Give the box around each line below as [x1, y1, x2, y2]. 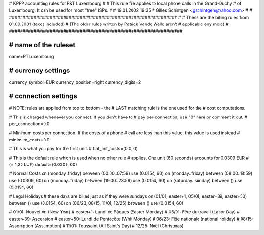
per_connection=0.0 [9, 121, 50, 127]
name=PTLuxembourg [9, 54, 54, 60]
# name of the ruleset [9, 41, 76, 49]
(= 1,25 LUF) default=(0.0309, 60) [9, 162, 78, 167]
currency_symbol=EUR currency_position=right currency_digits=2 [9, 79, 141, 85]
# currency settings [9, 67, 70, 75]
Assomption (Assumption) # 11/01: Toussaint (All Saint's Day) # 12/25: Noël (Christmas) [9, 223, 184, 229]
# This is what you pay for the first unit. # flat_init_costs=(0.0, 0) [9, 146, 138, 152]
